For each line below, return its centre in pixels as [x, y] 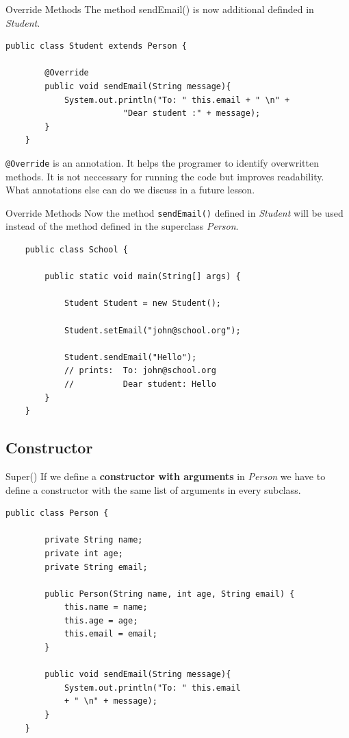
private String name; [94, 540]
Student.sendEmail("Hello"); [130, 357]
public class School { [76, 250]
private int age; [84, 553]
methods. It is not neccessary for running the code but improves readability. [165, 176]
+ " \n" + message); [111, 701]
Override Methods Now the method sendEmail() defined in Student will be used [174, 212]
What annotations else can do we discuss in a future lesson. [130, 190]
